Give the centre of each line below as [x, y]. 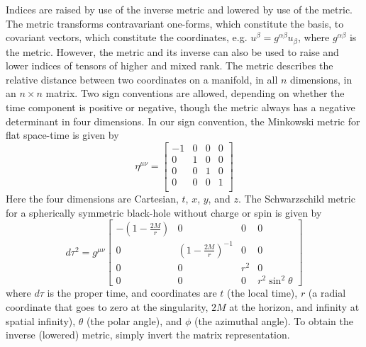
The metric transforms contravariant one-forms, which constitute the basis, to [175, 23]
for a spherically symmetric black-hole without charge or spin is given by [164, 212]
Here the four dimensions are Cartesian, [92, 198]
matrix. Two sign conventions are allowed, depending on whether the [195, 93]
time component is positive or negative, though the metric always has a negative [181, 107]
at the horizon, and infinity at [294, 306]
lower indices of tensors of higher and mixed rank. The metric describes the [170, 66]
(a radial [327, 293]
